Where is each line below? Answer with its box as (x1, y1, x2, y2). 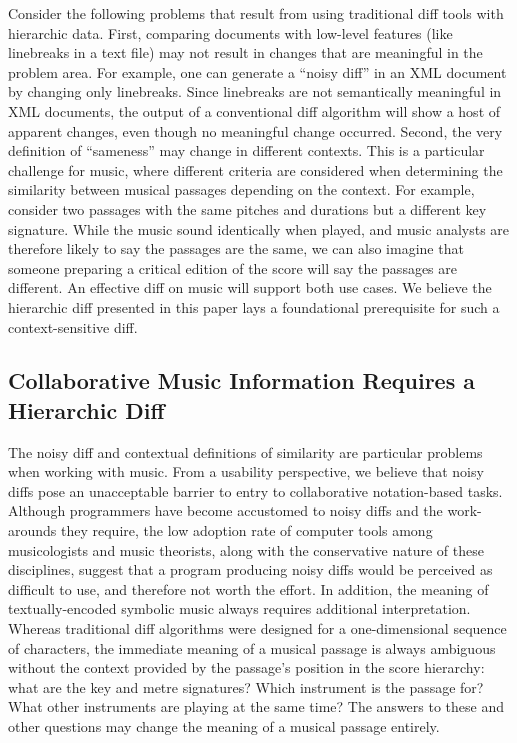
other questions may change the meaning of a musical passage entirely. (8, 716, 440, 736)
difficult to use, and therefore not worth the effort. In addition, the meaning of (8, 578, 489, 599)
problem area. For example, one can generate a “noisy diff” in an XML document (8, 61, 507, 82)
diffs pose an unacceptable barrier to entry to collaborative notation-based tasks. (8, 480, 503, 501)
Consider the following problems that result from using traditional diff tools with (8, 3, 504, 23)
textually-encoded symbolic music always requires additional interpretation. (8, 598, 471, 619)
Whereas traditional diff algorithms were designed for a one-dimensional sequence (8, 618, 507, 639)
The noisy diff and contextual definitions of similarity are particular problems (8, 441, 483, 462)
